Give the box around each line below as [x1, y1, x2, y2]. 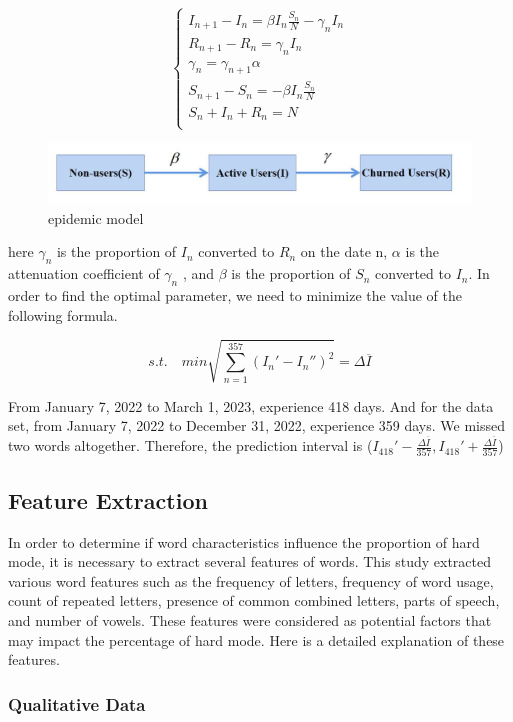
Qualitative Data [8, 691, 146, 716]
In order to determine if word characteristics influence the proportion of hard [8, 531, 480, 552]
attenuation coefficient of [8, 263, 160, 284]
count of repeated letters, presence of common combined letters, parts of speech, [8, 590, 500, 611]
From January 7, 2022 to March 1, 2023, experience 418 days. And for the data [8, 395, 494, 416]
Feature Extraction [8, 484, 208, 515]
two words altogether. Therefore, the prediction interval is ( [8, 435, 373, 456]
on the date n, [300, 241, 388, 262]
